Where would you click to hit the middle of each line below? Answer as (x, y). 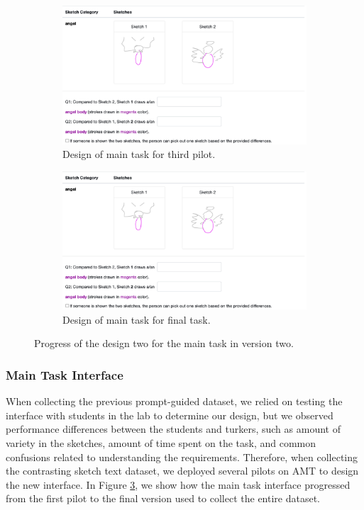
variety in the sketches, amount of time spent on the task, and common (161, 443)
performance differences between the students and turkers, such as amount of (173, 429)
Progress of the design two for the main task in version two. (164, 343)
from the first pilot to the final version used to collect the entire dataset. (163, 498)
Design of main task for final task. (137, 319)
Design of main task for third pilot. (139, 154)
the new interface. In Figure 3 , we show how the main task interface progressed (178, 484)
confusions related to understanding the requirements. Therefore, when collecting (182, 457)
